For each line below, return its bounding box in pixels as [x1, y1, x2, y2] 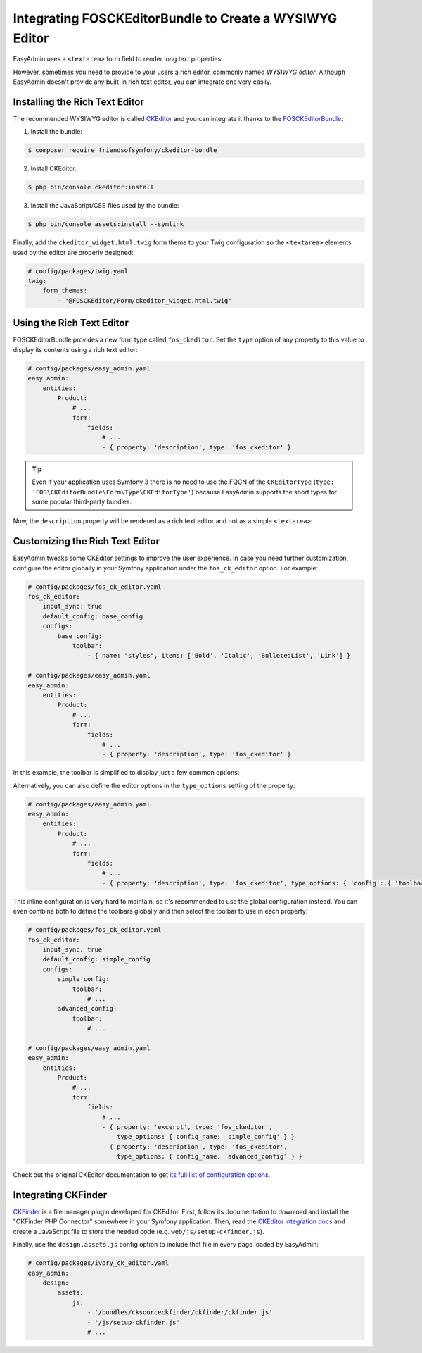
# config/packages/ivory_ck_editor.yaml [27, 1259, 169, 1267]
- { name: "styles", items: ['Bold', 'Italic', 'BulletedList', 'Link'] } [87, 651, 351, 660]
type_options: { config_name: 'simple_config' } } [116, 1133, 295, 1141]
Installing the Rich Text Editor [13, 96, 144, 108]
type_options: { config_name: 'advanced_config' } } [116, 1152, 302, 1161]
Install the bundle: [30, 127, 82, 136]
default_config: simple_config [42, 955, 151, 964]
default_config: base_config [42, 612, 143, 620]
